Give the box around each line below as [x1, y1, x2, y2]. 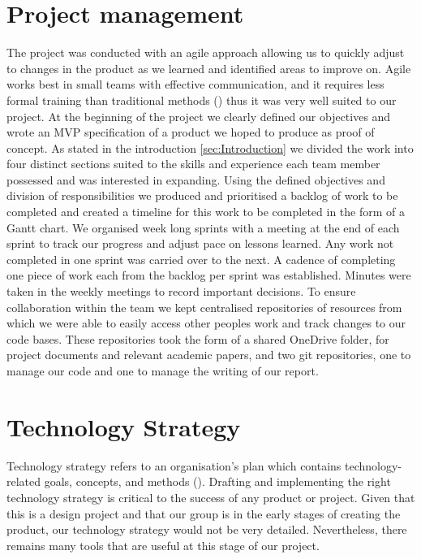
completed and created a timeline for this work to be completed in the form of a [6, 203, 405, 220]
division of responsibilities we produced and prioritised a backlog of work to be [6, 187, 398, 204]
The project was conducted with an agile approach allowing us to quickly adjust [6, 44, 405, 61]
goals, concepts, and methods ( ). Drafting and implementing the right [44, 473, 391, 490]
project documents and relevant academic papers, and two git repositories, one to [6, 346, 411, 363]
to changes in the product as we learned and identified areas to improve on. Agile [6, 59, 411, 76]
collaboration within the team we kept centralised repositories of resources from [6, 298, 402, 315]
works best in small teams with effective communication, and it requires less [6, 76, 384, 93]
